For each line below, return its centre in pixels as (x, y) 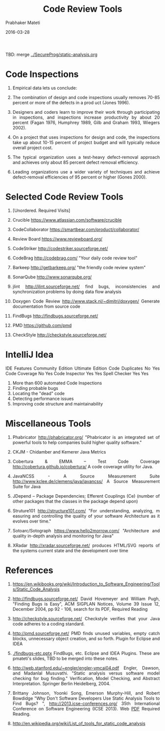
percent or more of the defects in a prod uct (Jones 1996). (71, 102)
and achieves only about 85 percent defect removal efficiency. (76, 162)
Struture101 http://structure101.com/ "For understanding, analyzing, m (86, 510)
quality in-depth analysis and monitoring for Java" (63, 536)
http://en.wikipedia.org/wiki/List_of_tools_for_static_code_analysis (79, 723)
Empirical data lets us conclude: (45, 88)
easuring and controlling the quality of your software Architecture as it (86, 516)
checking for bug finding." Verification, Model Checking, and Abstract (86, 678)
